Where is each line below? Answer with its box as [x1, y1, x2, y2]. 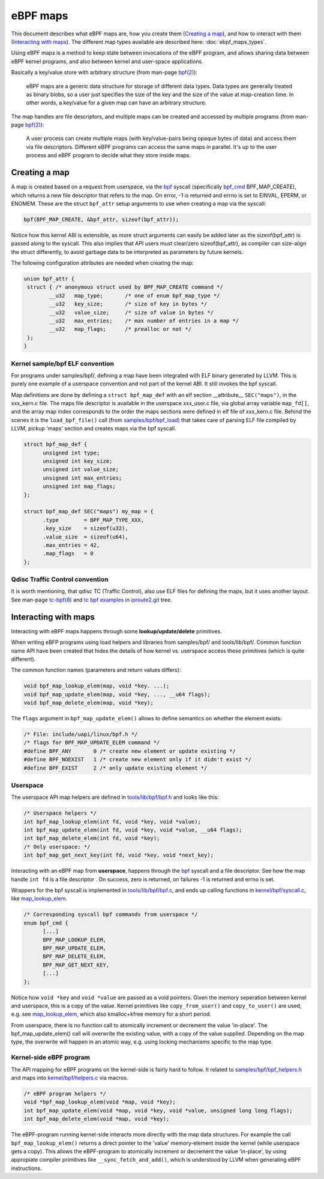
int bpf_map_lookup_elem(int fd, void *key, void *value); [23, 818, 201, 825]
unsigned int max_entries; [43, 474, 122, 481]
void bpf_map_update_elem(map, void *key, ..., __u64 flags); [23, 691, 211, 698]
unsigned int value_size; [43, 466, 119, 473]
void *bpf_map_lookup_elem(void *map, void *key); [23, 1099, 176, 1106]
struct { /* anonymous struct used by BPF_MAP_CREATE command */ [27, 284, 223, 291]
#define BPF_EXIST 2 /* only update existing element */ [23, 764, 208, 771]
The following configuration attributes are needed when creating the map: [11, 259, 194, 267]
